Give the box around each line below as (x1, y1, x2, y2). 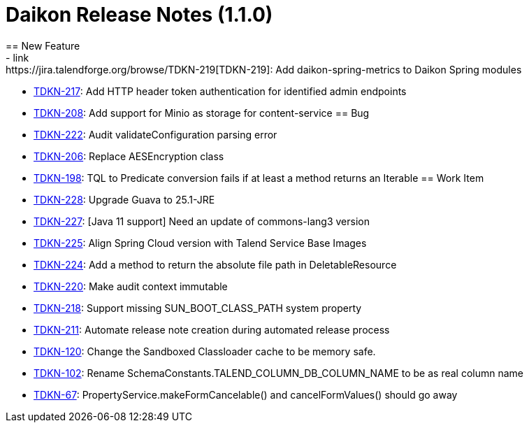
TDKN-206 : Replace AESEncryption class (34, 150, 224, 162)
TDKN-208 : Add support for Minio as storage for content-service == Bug (34, 106, 370, 119)
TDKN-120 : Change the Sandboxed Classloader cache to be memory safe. (34, 345, 376, 357)
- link (6, 51, 29, 64)
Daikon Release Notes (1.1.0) (6, 3, 273, 27)
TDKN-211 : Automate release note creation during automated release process (34, 323, 390, 336)
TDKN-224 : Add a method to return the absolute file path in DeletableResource (34, 258, 397, 271)
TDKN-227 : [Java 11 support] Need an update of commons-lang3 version (34, 215, 370, 227)
